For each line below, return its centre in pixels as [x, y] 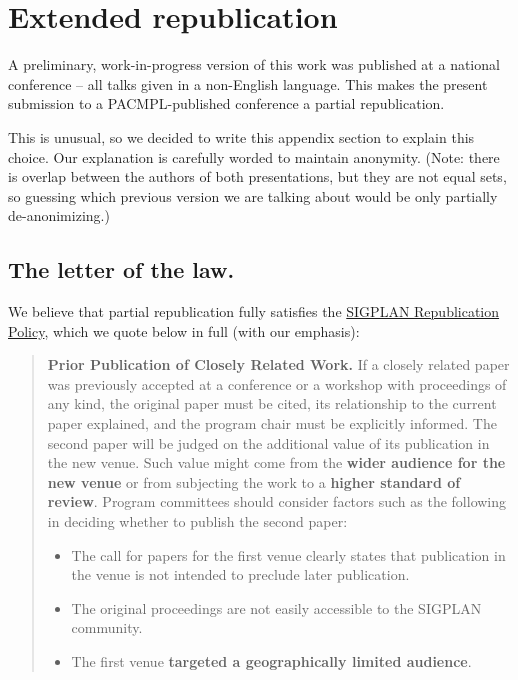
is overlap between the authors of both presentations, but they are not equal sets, [257, 176]
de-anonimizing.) [59, 215]
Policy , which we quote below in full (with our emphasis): [184, 330]
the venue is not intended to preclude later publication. [240, 574]
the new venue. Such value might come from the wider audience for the [276, 462]
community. [107, 627]
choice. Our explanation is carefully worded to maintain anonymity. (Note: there [254, 156]
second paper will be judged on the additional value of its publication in [268, 442]
